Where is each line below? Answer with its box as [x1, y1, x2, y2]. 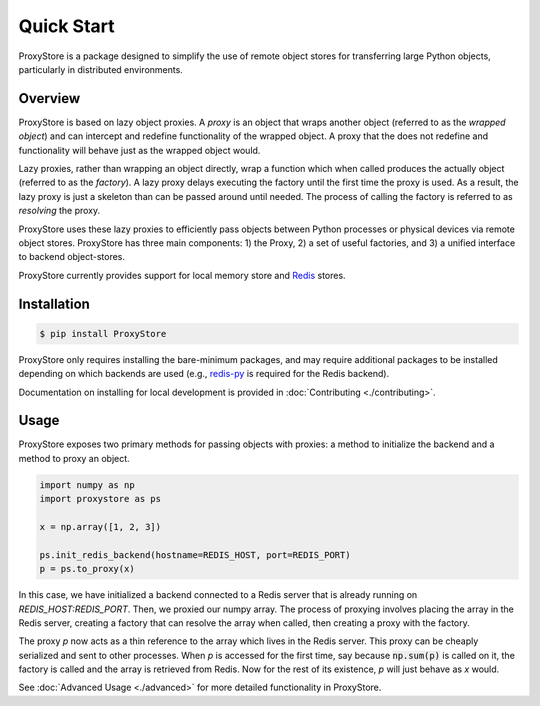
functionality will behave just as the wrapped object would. [18, 144, 261, 156]
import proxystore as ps [39, 493, 162, 505]
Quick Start [18, 15, 115, 37]
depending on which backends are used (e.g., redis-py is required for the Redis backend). [18, 368, 390, 380]
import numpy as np [39, 479, 135, 490]
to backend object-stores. [18, 251, 125, 263]
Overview [18, 90, 81, 107]
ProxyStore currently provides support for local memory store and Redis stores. [18, 269, 346, 281]
